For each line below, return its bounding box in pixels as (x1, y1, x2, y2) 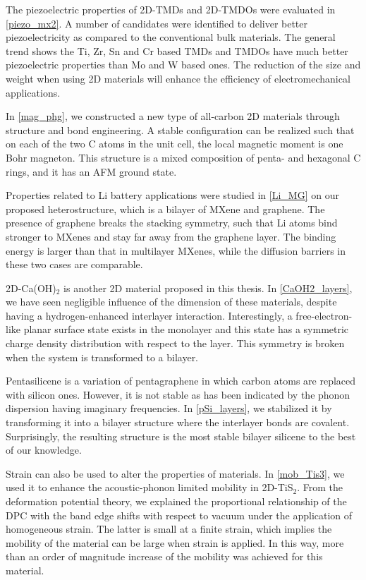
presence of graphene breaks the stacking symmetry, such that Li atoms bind (6, 215, 338, 230)
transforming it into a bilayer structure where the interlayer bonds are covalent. (6, 415, 350, 430)
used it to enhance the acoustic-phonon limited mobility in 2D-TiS (6, 480, 293, 495)
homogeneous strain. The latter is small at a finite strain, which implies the (6, 521, 332, 536)
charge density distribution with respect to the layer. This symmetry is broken (6, 336, 345, 351)
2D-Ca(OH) (6, 280, 56, 295)
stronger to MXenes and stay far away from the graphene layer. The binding (6, 229, 336, 243)
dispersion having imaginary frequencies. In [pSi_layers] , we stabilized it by (6, 401, 332, 416)
